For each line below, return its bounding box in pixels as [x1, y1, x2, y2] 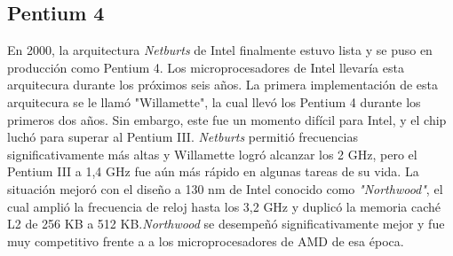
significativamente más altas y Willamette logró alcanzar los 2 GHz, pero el [7, 144, 417, 163]
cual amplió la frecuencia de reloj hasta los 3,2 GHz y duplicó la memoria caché [7, 197, 441, 215]
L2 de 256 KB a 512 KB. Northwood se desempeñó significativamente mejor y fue [7, 214, 445, 233]
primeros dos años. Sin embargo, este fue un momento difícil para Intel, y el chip [7, 110, 447, 128]
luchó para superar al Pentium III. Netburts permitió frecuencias [7, 128, 358, 146]
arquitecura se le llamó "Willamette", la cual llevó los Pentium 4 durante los [7, 92, 421, 111]
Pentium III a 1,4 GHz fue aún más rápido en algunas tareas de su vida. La [7, 162, 419, 181]
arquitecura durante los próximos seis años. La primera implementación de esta [7, 75, 439, 94]
